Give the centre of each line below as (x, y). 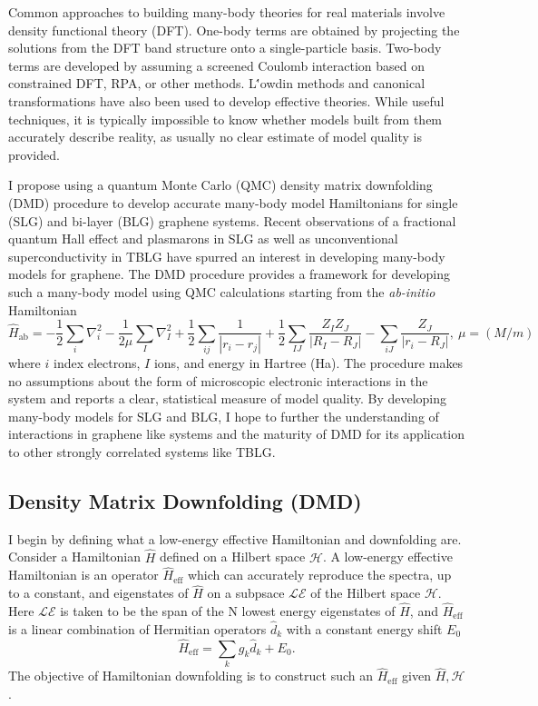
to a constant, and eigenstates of (98, 593)
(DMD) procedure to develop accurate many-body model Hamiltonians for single (233, 202)
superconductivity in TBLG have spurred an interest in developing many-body (227, 256)
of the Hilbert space (366, 593)
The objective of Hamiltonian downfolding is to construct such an (191, 676)
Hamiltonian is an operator (83, 575)
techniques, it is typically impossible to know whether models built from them (225, 119)
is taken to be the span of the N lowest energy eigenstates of (228, 611)
